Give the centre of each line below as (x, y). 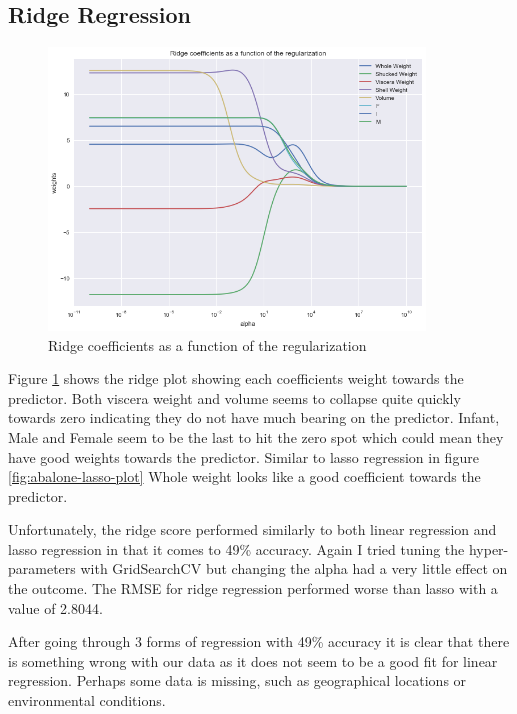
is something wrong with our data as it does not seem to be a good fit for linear (253, 660)
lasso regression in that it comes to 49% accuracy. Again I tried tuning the (236, 548)
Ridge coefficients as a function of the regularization (207, 344)
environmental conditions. (87, 700)
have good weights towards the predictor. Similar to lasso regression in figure (243, 456)
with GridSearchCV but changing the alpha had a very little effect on (294, 568)
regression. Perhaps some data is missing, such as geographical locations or (237, 680)
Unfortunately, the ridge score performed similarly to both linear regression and (252, 529)
